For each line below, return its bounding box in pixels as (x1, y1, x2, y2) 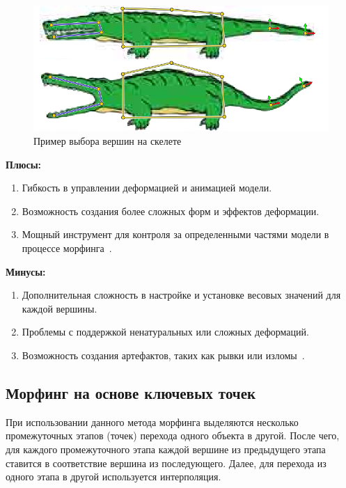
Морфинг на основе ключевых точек (6, 381, 256, 403)
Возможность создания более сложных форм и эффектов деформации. (22, 203, 320, 218)
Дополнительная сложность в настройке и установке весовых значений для (22, 288, 341, 302)
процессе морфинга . (22, 241, 112, 255)
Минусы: (6, 264, 46, 278)
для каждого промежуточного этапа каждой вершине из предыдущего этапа (6, 441, 326, 456)
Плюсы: (6, 157, 42, 171)
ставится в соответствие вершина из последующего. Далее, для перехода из (6, 455, 327, 470)
